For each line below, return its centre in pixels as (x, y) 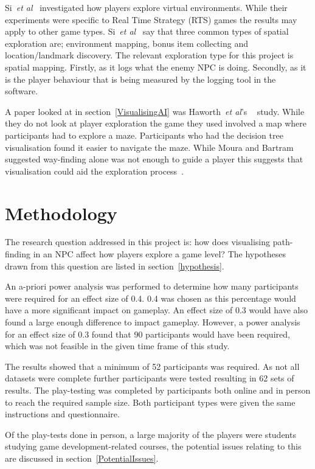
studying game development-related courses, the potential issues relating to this (153, 446)
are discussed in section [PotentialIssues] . (82, 458)
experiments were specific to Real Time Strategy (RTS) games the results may (151, 19)
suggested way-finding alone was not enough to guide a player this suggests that (154, 159)
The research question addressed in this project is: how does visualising (138, 242)
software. (22, 91)
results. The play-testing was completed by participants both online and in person (158, 390)
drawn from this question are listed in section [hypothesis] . (115, 266)
